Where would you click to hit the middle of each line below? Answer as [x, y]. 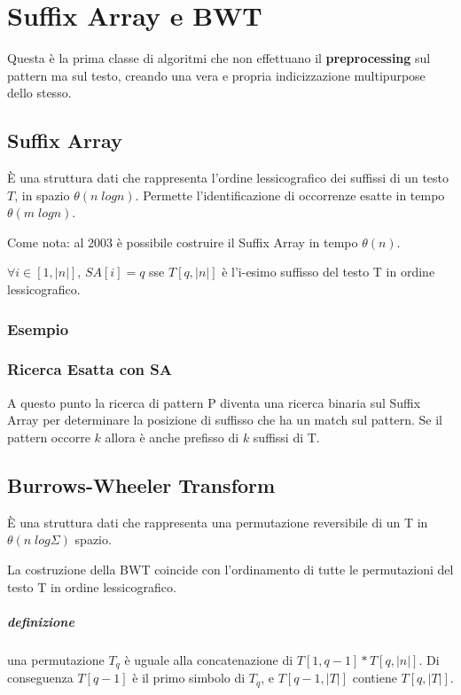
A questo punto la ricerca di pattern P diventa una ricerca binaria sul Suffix [214, 402]
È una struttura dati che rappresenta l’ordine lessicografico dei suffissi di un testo [228, 178]
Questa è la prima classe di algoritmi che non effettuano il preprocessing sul [219, 58]
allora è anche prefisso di [172, 437]
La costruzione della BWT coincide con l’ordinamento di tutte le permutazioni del [230, 569]
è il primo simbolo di [189, 678]
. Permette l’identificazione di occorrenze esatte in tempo [290, 195]
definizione [41, 621]
